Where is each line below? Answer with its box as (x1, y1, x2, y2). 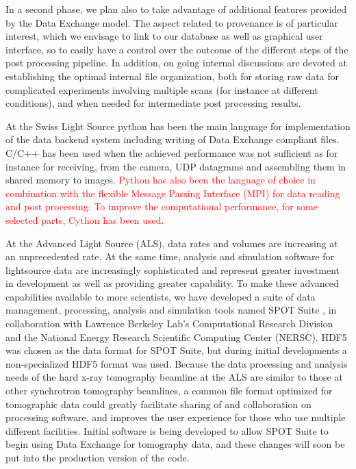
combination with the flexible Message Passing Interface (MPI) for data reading (5, 186, 340, 200)
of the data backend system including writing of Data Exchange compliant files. (5, 132, 340, 147)
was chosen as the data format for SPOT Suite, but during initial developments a (5, 343, 347, 357)
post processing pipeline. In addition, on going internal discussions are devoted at (5, 55, 347, 70)
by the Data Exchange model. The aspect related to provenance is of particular (5, 15, 338, 29)
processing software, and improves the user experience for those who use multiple (5, 410, 346, 424)
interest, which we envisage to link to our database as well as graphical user (5, 29, 323, 43)
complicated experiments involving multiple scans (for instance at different (5, 82, 318, 97)
